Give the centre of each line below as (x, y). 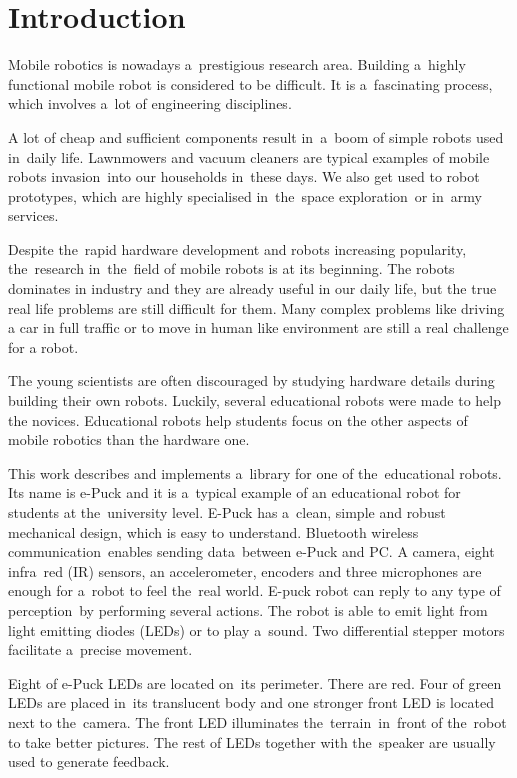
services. (33, 215)
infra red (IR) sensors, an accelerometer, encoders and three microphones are (245, 570)
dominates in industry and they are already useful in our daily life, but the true (252, 288)
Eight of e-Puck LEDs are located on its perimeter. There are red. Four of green (255, 682)
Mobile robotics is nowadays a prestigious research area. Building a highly (237, 64)
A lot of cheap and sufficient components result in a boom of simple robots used (256, 136)
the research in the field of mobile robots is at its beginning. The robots (231, 268)
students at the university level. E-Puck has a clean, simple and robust (227, 512)
